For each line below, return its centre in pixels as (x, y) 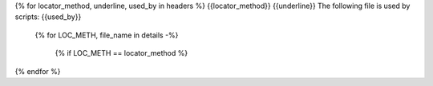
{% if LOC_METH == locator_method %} (121, 53)
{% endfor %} (38, 71)
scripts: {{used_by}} (48, 17)
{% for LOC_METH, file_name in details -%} (107, 35)
